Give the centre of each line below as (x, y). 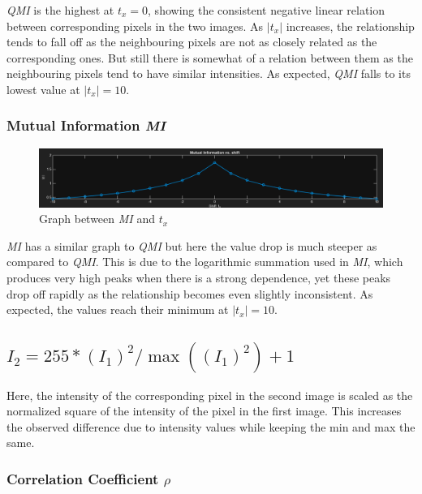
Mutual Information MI (86, 125)
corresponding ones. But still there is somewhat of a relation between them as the (210, 57)
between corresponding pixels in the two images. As (135, 26)
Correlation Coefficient (83, 478)
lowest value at (43, 89)
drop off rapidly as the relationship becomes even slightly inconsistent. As (190, 293)
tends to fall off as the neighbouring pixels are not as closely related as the (192, 42)
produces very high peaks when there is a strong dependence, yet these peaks (199, 278)
